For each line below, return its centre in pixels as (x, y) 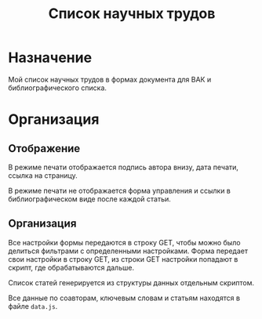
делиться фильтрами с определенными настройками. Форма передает (128, 251)
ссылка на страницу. (43, 175)
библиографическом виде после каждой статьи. (89, 199)
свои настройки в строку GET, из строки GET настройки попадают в (123, 259)
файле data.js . (33, 306)
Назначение (50, 58)
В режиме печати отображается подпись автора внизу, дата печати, (124, 167)
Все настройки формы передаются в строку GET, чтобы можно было (124, 242)
